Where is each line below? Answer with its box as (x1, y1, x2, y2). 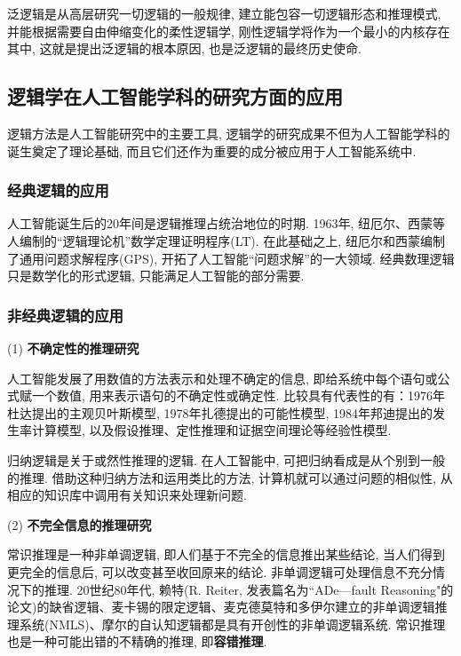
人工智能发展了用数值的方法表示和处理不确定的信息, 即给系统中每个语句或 (7, 368, 438, 387)
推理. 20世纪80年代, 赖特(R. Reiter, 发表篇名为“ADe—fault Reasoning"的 (44, 580, 454, 598)
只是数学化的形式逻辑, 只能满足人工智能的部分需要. (7, 266, 305, 285)
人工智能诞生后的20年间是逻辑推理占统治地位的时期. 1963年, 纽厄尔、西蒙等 (7, 214, 446, 233)
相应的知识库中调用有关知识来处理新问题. (7, 486, 247, 504)
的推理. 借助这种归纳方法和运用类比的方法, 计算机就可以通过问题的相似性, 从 (7, 468, 453, 486)
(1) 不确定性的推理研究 (7, 338, 139, 357)
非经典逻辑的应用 (7, 304, 123, 326)
